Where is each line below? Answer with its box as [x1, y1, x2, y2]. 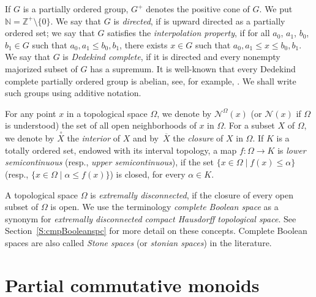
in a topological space [66, 107, 148, 119]
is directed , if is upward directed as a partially [113, 14, 285, 27]
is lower [277, 143, 306, 156]
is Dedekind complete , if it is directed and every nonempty [62, 50, 280, 63]
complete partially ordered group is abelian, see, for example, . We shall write [5, 74, 296, 87]
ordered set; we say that [5, 26, 95, 39]
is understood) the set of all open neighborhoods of [5, 119, 197, 132]
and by [132, 132, 159, 145]
